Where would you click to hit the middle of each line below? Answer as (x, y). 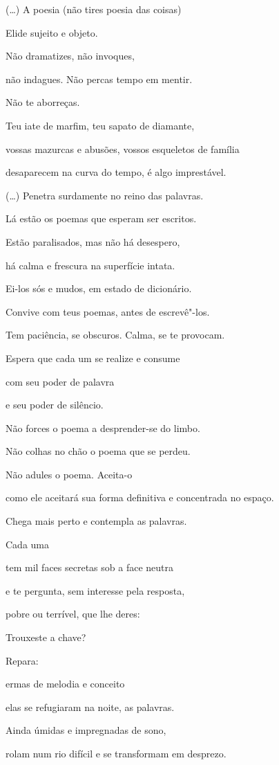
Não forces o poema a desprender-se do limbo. (103, 427)
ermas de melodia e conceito (65, 684)
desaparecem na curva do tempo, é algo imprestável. (116, 172)
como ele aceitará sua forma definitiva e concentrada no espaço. (140, 497)
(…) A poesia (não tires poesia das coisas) (94, 9)
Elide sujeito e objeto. (52, 32)
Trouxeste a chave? (46, 637)
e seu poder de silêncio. (55, 405)
